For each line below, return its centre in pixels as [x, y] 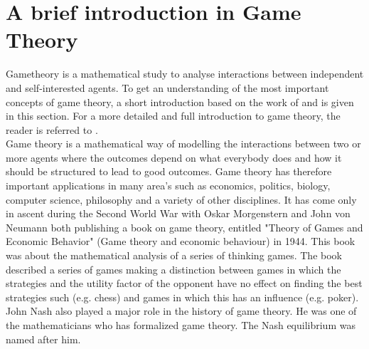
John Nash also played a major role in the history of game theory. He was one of [181, 311]
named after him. [43, 339]
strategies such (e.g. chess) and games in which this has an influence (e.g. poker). [182, 297]
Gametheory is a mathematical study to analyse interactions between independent [185, 74]
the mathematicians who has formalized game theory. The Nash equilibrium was [181, 325]
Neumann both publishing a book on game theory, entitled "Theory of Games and [184, 227]
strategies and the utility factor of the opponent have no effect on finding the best [184, 283]
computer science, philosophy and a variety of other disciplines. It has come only [181, 199]
